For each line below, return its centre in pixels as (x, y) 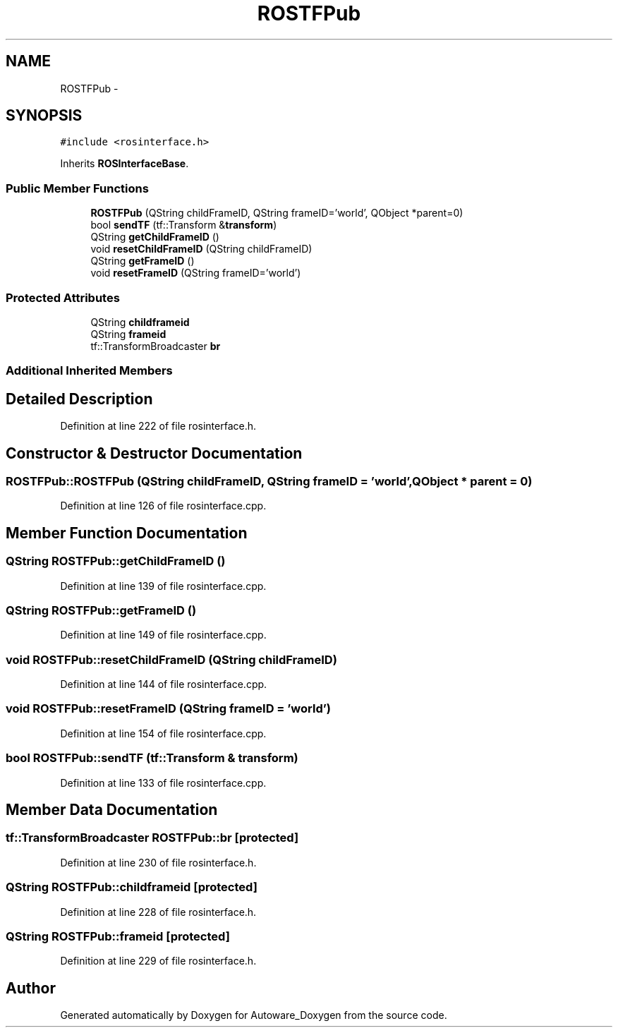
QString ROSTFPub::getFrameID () (101, 610)
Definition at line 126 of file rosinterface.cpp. (163, 506)
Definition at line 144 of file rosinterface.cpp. (164, 684)
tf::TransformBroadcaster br (156, 346)
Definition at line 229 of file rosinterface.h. (158, 961)
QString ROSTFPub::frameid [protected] (118, 936)
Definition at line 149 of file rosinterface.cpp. (163, 635)
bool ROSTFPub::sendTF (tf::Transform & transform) (152, 758)
